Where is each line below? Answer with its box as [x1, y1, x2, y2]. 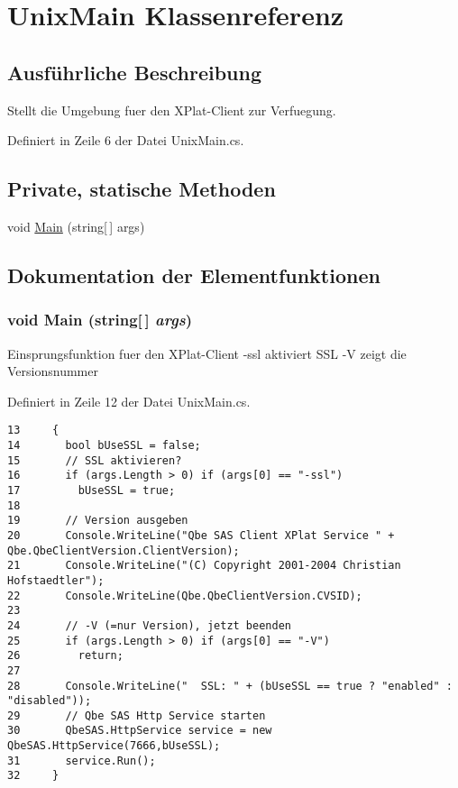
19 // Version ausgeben [7, 514, 188, 527]
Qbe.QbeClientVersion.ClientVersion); [7, 544, 240, 557]
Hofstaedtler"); [7, 573, 105, 587]
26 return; [7, 649, 124, 663]
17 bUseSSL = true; [7, 483, 176, 497]
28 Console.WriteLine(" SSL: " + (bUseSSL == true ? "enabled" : [7, 679, 453, 692]
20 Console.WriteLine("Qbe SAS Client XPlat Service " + [7, 528, 395, 542]
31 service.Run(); [7, 754, 156, 767]
